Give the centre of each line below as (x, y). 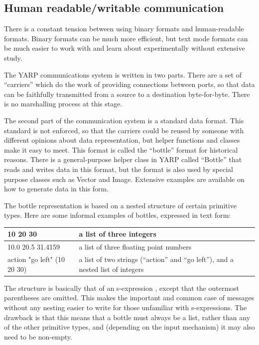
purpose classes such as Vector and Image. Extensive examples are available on (124, 179)
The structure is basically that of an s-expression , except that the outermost (122, 288)
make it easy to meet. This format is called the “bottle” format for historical (121, 149)
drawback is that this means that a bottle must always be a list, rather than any (127, 317)
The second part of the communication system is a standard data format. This (124, 120)
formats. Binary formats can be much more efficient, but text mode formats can (126, 38)
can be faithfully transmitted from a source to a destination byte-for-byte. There (127, 94)
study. (13, 57)
